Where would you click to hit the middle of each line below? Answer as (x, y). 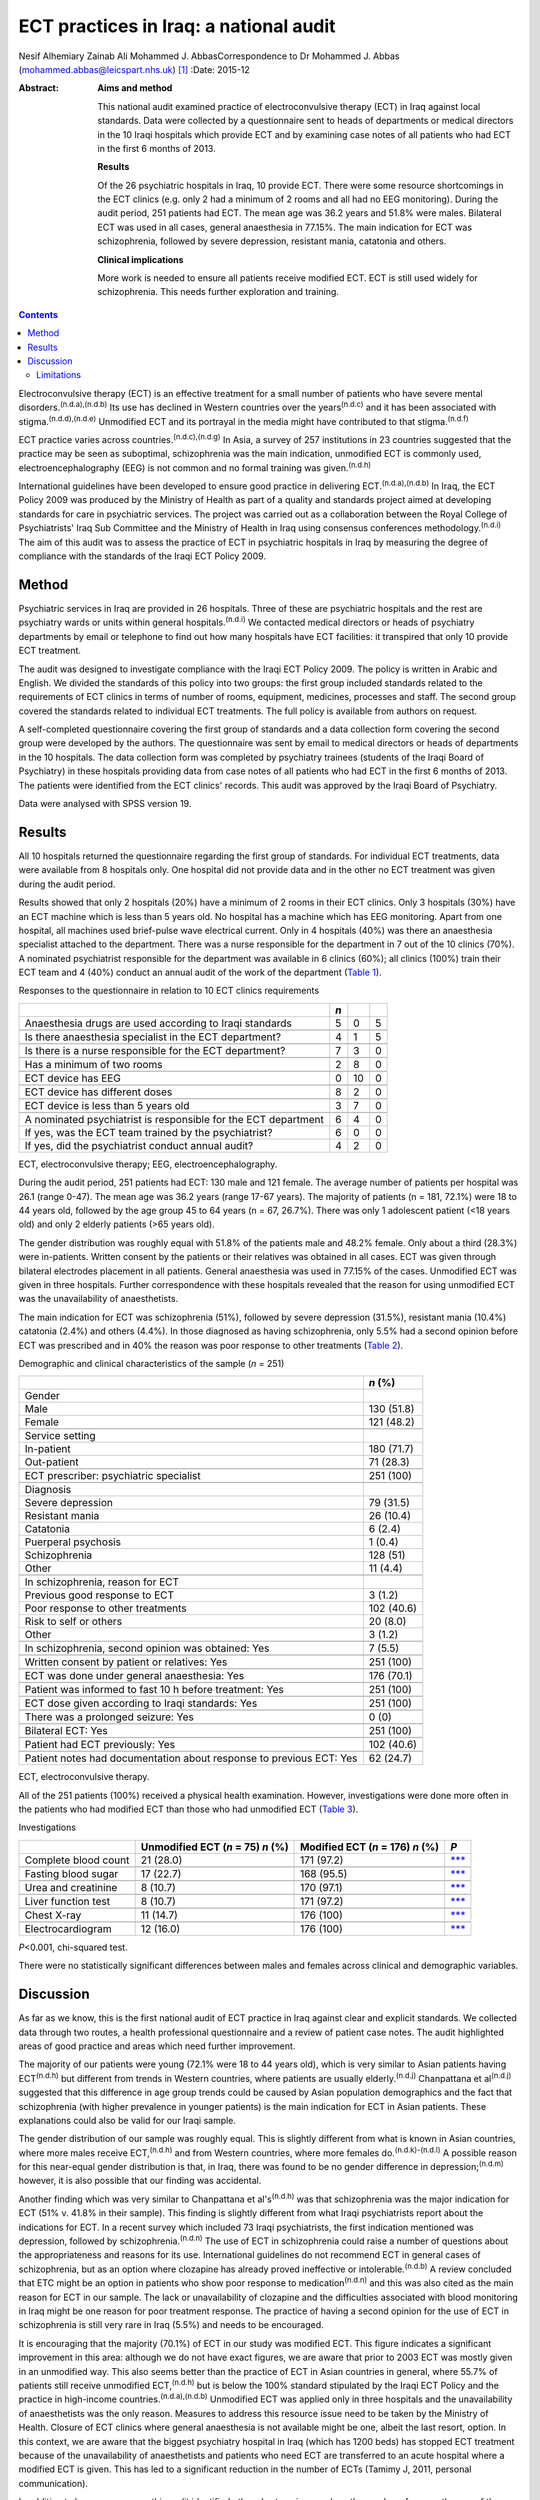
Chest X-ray (53, 1915)
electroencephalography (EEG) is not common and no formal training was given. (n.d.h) (195, 467)
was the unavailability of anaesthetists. (98, 1299)
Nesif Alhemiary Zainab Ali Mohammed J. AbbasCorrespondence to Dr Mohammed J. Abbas (209, 56)
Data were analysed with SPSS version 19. (105, 804)
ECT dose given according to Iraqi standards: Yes (141, 1703)
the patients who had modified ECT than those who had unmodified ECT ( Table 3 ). (188, 1809)
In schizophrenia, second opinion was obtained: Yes (147, 1648)
